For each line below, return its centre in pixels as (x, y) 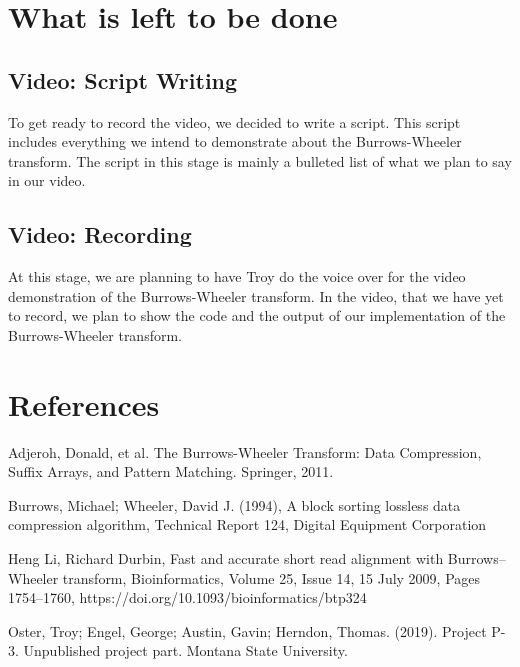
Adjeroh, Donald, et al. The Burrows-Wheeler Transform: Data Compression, (245, 451)
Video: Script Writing (123, 79)
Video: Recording (100, 234)
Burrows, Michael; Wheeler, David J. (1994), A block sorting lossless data (234, 504)
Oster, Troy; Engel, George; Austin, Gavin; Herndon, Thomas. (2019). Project (247, 630)
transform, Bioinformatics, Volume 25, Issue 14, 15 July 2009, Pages (271, 577)
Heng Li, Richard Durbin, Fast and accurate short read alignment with (226, 558)
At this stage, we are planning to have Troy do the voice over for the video (237, 276)
